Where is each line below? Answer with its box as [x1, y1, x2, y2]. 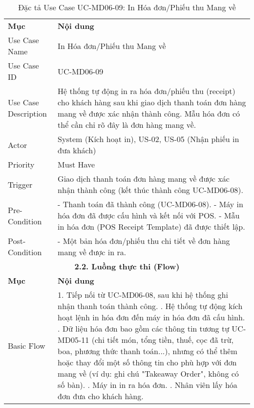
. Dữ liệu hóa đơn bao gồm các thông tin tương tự [58, 323, 230, 334]
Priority [8, 159, 35, 170]
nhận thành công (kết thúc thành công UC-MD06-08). [58, 184, 243, 195]
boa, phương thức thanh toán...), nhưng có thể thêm [58, 345, 237, 357]
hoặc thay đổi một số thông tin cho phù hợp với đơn [58, 357, 237, 368]
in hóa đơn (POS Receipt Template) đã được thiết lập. [58, 221, 245, 232]
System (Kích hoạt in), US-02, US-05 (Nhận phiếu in [58, 133, 239, 144]
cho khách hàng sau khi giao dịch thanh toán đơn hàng [58, 96, 246, 108]
